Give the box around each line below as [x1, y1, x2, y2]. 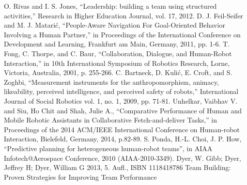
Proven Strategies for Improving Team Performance [4, 171, 157, 182]
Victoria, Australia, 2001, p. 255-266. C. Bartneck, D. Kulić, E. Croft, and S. [4, 67, 232, 77]
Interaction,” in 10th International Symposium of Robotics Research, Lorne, [4, 58, 230, 68]
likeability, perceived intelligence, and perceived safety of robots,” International [4, 86, 239, 96]
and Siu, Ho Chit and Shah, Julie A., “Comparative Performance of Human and [4, 105, 242, 115]
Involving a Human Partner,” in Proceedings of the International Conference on [4, 29, 241, 39]
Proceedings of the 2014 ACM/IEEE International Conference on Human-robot [4, 124, 240, 134]
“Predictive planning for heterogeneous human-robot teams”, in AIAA [4, 143, 213, 153]
